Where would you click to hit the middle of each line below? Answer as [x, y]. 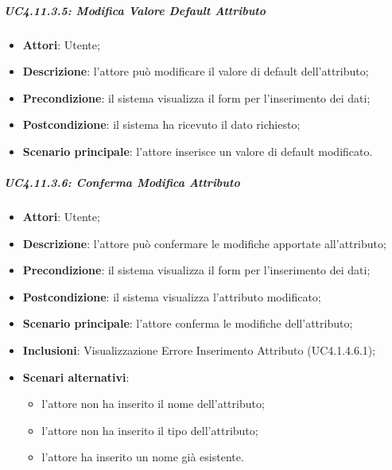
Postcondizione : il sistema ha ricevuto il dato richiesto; [161, 124]
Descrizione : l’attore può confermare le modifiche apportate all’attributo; [204, 243]
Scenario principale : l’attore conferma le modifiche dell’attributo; [188, 323]
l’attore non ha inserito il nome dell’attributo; [153, 404]
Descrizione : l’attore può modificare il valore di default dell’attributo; [196, 71]
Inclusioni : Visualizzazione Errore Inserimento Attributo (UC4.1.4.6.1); [199, 350]
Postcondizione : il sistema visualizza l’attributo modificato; [172, 296]
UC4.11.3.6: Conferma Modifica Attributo [122, 183]
